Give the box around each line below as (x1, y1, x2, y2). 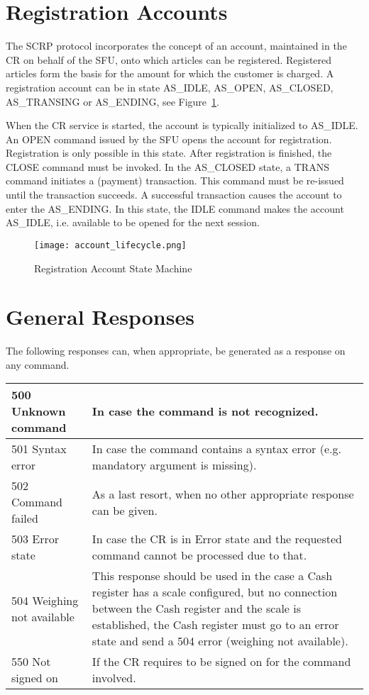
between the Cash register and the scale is (92, 600, 302, 617)
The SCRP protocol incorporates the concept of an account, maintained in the (6, 38, 347, 53)
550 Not (11, 653, 51, 670)
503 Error (11, 530, 60, 547)
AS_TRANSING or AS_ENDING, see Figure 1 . (6, 94, 219, 109)
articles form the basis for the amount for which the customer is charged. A (6, 66, 334, 81)
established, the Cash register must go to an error (92, 616, 339, 633)
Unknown (11, 403, 66, 420)
